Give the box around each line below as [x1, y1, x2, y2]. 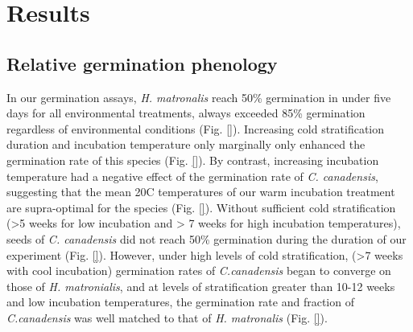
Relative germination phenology [6, 51, 278, 76]
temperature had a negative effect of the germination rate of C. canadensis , [6, 167, 378, 184]
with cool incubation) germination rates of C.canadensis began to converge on [6, 262, 391, 279]
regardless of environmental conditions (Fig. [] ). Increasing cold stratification [6, 120, 385, 137]
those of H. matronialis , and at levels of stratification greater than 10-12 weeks [6, 277, 395, 294]
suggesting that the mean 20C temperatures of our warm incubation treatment [6, 183, 395, 200]
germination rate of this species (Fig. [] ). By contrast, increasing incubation [6, 151, 379, 168]
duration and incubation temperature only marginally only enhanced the [6, 136, 366, 153]
